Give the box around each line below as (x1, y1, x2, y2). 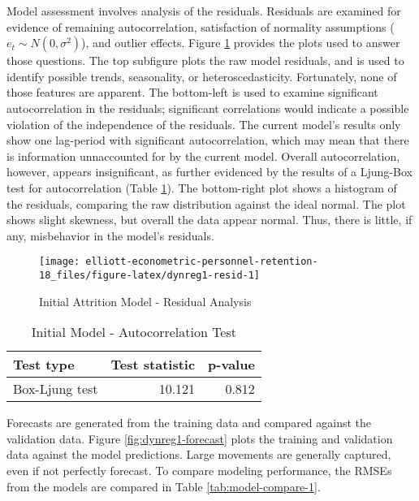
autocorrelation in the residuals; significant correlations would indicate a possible (6, 99, 409, 116)
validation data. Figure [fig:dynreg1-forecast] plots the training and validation (6, 430, 393, 447)
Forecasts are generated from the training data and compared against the (6, 414, 372, 431)
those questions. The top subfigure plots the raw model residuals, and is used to (6, 52, 404, 69)
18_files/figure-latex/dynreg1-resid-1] (39, 269, 261, 281)
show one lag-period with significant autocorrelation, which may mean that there (6, 132, 409, 149)
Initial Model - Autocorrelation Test (31, 322, 237, 342)
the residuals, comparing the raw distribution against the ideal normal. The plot (6, 195, 406, 212)
